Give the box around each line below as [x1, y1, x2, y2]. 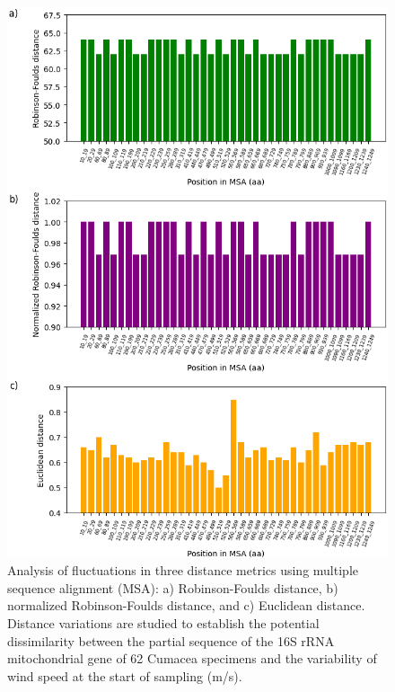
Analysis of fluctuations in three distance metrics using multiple [7, 561, 358, 580]
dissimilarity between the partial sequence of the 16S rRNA [7, 631, 335, 650]
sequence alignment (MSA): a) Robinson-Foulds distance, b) [7, 578, 338, 597]
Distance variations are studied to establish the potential [7, 614, 320, 633]
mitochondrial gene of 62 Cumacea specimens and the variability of [7, 649, 377, 668]
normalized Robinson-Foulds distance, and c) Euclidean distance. [7, 596, 365, 615]
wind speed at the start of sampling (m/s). [7, 666, 242, 685]
